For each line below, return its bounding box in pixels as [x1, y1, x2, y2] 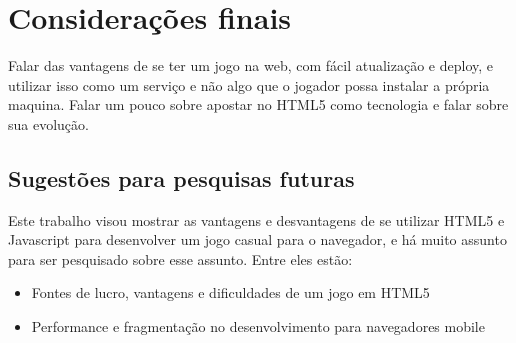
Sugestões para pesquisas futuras [8, 162, 355, 193]
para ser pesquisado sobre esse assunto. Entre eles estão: [8, 248, 353, 269]
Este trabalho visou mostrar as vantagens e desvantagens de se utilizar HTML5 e [8, 209, 505, 230]
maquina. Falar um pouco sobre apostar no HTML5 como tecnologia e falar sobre [8, 94, 509, 115]
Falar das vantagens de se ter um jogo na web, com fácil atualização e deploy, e [8, 55, 494, 76]
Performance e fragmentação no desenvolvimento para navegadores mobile [31, 316, 485, 337]
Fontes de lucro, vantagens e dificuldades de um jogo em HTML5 [31, 282, 430, 303]
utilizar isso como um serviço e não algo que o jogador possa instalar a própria [8, 74, 490, 95]
